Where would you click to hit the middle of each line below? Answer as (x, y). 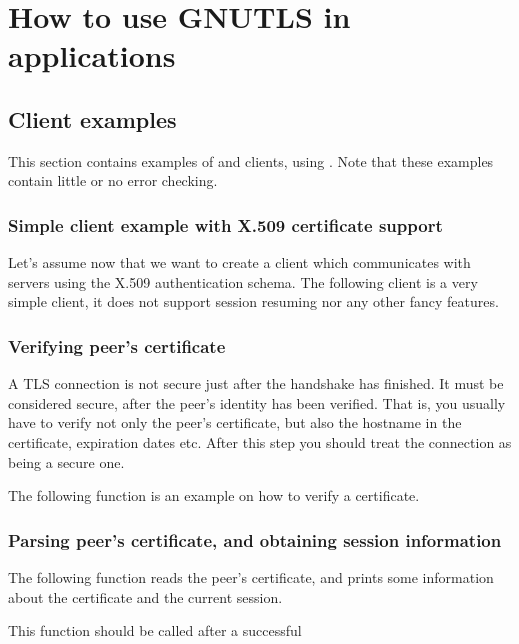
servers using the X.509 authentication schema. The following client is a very (243, 281)
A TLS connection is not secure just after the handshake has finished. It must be (256, 383)
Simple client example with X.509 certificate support (225, 224)
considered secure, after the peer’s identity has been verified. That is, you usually (257, 402)
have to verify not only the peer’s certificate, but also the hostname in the (235, 422)
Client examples (92, 118)
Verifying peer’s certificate (117, 345)
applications (92, 55)
